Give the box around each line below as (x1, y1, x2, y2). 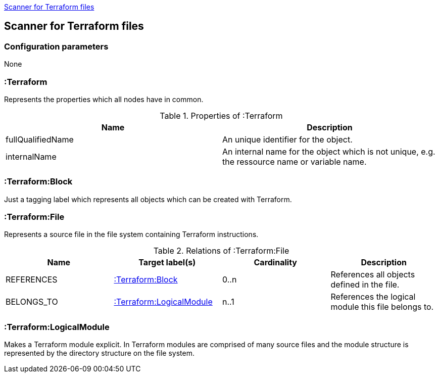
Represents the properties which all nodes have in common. (4, 95, 204, 104)
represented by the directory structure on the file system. (4, 349, 194, 358)
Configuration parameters (4, 41, 109, 52)
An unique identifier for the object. (222, 134, 353, 145)
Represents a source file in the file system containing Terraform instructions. (4, 230, 259, 239)
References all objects (330, 269, 415, 280)
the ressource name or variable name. (222, 156, 367, 167)
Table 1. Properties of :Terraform (160, 110, 283, 121)
